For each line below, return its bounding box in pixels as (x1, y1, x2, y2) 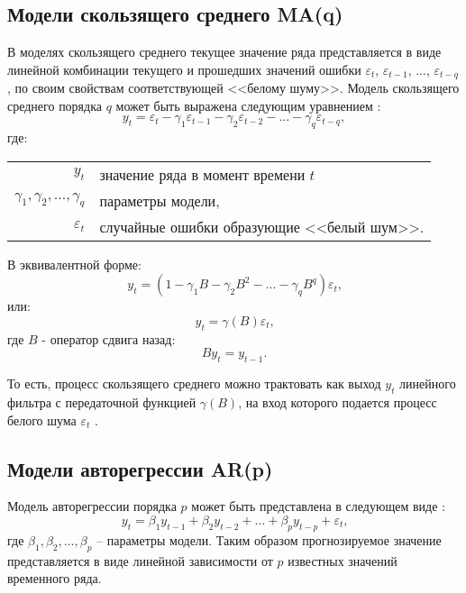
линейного (399, 374, 456, 393)
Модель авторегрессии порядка (7, 497, 177, 515)
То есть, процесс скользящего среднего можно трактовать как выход (7, 374, 381, 393)
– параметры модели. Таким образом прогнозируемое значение (96, 530, 442, 549)
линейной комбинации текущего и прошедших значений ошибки (7, 59, 361, 78)
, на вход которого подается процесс (238, 393, 437, 411)
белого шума (7, 410, 77, 429)
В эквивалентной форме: (7, 254, 142, 273)
